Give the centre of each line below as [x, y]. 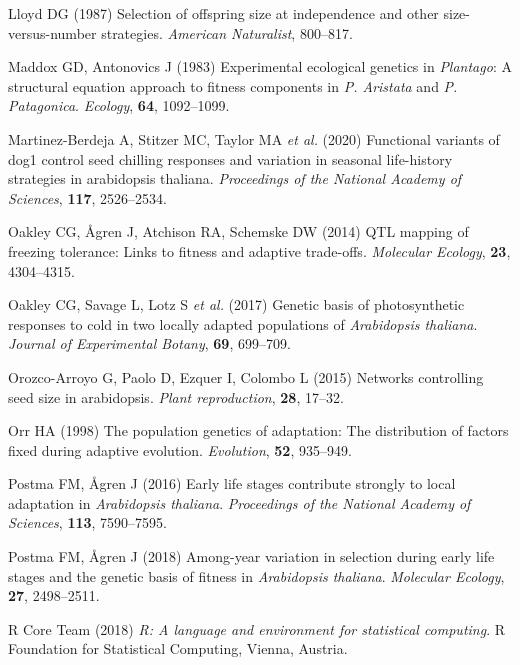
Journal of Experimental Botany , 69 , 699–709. [149, 343]
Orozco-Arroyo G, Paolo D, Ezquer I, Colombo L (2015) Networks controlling [246, 376]
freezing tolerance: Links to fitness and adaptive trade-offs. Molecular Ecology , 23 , [259, 250]
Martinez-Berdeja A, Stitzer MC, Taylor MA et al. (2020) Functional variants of [254, 138]
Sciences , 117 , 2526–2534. [87, 197]
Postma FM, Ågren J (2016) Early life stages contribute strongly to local [232, 483]
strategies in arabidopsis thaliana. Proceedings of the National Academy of [235, 178]
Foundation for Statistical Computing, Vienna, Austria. [178, 648]
